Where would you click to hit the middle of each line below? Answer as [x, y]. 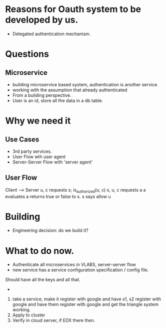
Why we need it [38, 121]
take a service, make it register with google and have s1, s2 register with [87, 299]
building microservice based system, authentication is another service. [85, 84]
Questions [27, 54]
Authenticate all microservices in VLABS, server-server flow [74, 265]
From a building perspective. [42, 95]
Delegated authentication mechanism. [51, 34]
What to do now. [40, 251]
